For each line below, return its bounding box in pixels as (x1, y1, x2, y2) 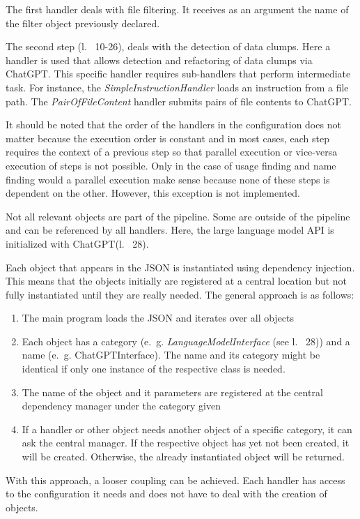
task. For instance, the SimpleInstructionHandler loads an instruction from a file (6, 80, 349, 94)
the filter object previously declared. (6, 15, 160, 30)
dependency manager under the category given (22, 398, 221, 413)
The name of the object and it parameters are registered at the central (22, 384, 323, 399)
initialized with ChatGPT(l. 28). (6, 236, 149, 250)
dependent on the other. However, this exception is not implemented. (6, 186, 300, 200)
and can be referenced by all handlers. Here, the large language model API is (6, 223, 334, 237)
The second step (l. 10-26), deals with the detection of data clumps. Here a (6, 39, 331, 54)
